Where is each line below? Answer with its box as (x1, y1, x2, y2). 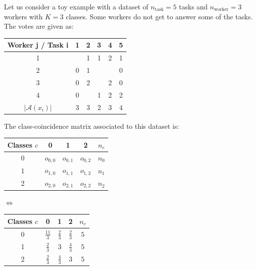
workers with (4, 11, 43, 21)
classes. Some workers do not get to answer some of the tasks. (66, 11, 253, 21)
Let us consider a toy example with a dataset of (4, 1, 149, 11)
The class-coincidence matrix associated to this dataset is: (4, 120, 179, 131)
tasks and (179, 1, 208, 11)
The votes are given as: (4, 21, 74, 31)
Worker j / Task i (7, 40, 69, 50)
